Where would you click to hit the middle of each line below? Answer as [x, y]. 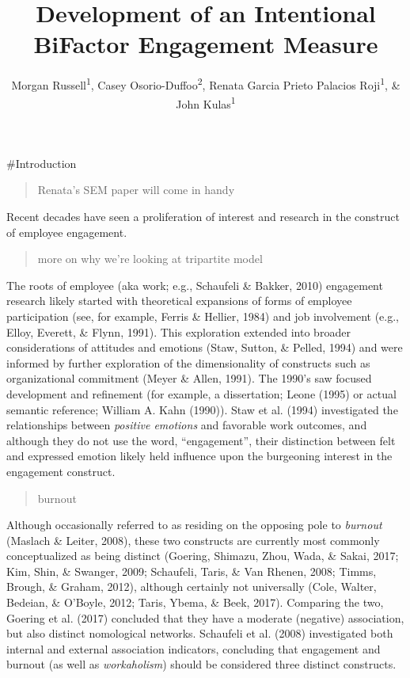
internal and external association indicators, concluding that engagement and [194, 648]
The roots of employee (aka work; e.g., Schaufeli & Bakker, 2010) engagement [195, 285]
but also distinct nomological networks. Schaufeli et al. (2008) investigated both [200, 633]
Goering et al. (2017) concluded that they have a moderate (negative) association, [205, 617]
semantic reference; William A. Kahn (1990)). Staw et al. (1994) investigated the [202, 409]
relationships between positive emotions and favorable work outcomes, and [187, 425]
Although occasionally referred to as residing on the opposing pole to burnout [194, 525]
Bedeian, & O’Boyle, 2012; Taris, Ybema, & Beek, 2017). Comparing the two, [195, 602]
